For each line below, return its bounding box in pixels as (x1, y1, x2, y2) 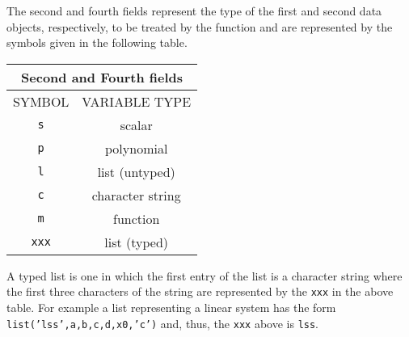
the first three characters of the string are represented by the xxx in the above (6, 283, 394, 300)
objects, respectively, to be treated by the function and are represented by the (6, 18, 393, 35)
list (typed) (104, 232, 169, 251)
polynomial (105, 138, 168, 158)
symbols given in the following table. (6, 34, 188, 51)
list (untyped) (97, 162, 175, 181)
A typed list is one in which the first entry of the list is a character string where (6, 267, 403, 284)
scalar (120, 115, 153, 134)
